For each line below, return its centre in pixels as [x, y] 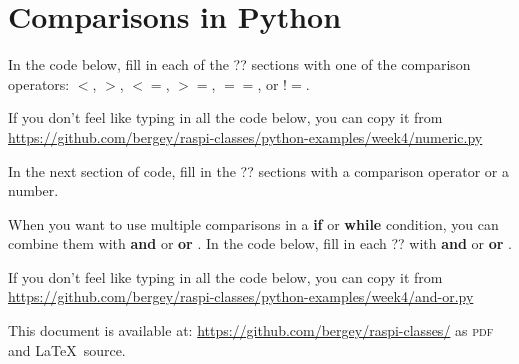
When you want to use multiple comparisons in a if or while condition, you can [253, 223]
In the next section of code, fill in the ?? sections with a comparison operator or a [258, 170]
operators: [39, 83]
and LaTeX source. [67, 349]
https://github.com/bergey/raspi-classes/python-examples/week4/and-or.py [241, 296]
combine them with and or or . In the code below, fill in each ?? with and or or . [260, 243]
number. [33, 190]
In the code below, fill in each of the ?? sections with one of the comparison [239, 64]
